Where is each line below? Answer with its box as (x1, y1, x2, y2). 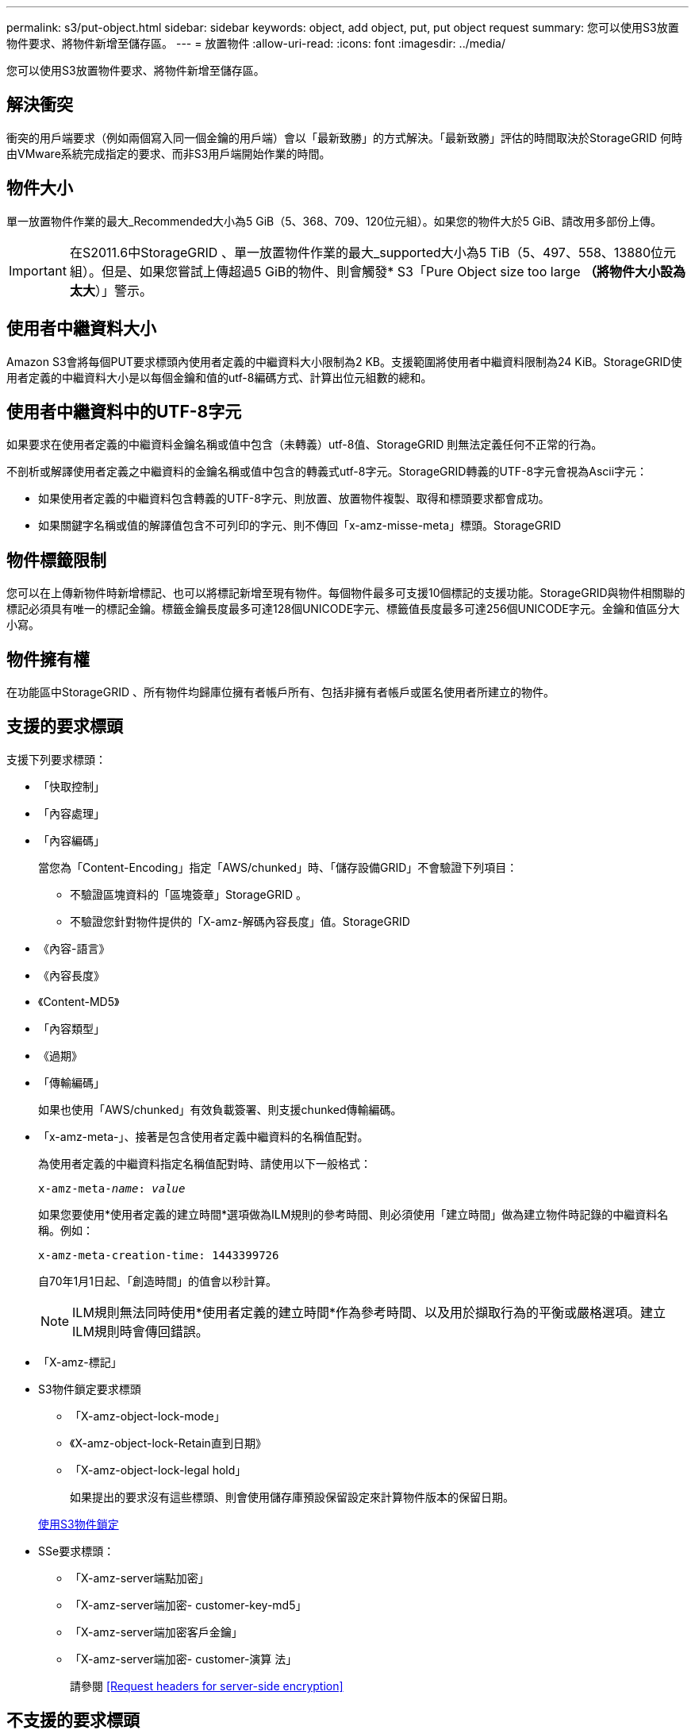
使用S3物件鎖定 (38, 1516, 119, 1531)
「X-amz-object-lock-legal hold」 (70, 1462, 247, 1477)
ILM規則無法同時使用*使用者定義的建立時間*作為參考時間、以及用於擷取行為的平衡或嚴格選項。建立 (72, 1304, 666, 1320)
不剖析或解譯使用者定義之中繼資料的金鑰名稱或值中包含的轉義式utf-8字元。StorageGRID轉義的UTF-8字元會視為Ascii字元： (6, 464, 648, 479)
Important (9, 262, 67, 279)
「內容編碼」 (38, 833, 105, 847)
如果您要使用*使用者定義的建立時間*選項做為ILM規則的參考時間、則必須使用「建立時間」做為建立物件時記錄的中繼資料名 (38, 1207, 669, 1221)
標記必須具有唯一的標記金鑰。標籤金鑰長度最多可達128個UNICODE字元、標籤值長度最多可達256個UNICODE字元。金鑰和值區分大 (6, 602, 680, 616)
